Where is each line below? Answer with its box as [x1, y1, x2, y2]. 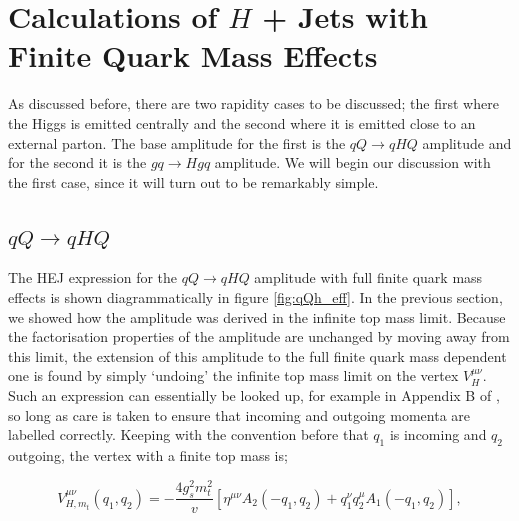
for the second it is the [8, 152, 147, 173]
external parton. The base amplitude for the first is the [8, 132, 346, 153]
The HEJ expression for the [8, 267, 178, 288]
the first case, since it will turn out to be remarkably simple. [8, 171, 379, 192]
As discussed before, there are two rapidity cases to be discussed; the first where [8, 93, 499, 114]
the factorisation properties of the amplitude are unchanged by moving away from [8, 326, 510, 347]
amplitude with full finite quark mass [254, 267, 483, 288]
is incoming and [389, 424, 487, 445]
